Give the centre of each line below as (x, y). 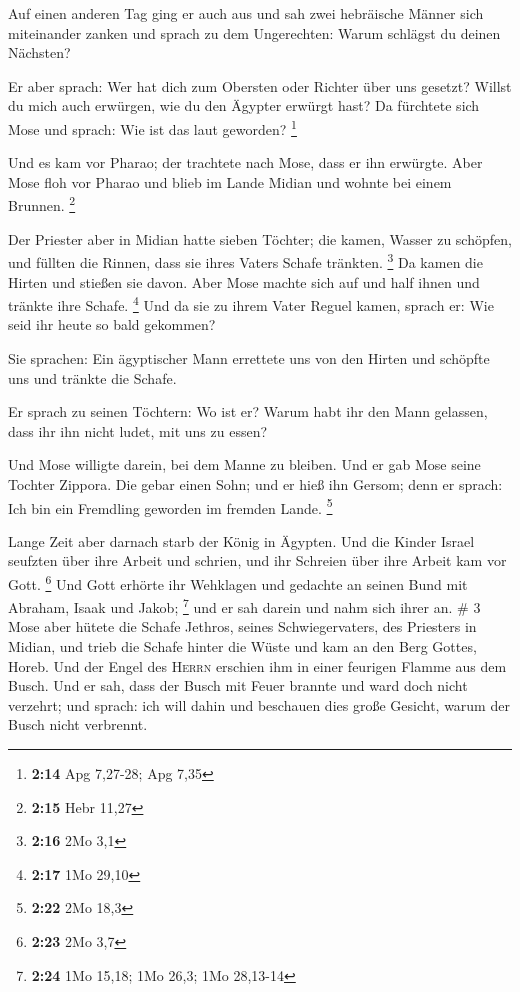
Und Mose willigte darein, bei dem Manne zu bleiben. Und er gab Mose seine (244, 464)
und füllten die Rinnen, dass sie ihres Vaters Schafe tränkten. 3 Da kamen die (245, 260)
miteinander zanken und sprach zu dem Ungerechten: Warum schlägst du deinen (254, 32)
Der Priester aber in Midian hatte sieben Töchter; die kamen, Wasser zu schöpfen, (260, 238)
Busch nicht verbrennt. (78, 724)
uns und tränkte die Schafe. (92, 377)
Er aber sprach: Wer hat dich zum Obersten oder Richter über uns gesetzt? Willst (260, 85)
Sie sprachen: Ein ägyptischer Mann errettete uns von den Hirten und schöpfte (249, 357)
